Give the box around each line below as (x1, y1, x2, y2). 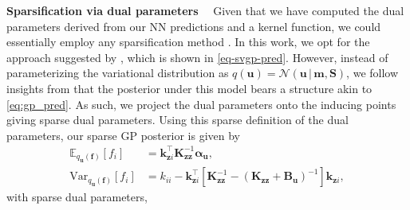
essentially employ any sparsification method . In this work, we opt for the (6, 33, 370, 50)
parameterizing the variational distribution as (6, 64, 229, 81)
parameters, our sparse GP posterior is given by (6, 126, 240, 143)
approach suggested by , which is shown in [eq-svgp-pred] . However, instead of (6, 49, 388, 65)
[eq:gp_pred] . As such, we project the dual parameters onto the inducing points (6, 95, 396, 112)
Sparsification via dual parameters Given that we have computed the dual (6, 2, 404, 18)
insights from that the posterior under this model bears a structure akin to (6, 80, 373, 96)
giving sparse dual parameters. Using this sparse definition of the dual (6, 111, 349, 128)
